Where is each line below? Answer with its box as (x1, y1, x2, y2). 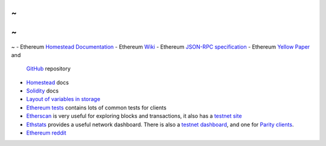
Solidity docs (26, 87, 59, 94)
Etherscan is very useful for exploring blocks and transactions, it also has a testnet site (26, 112, 242, 120)
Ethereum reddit (26, 129, 66, 136)
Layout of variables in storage (26, 96, 101, 103)
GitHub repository (26, 65, 71, 72)
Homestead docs (26, 79, 69, 86)
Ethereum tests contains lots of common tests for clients (26, 104, 167, 111)
